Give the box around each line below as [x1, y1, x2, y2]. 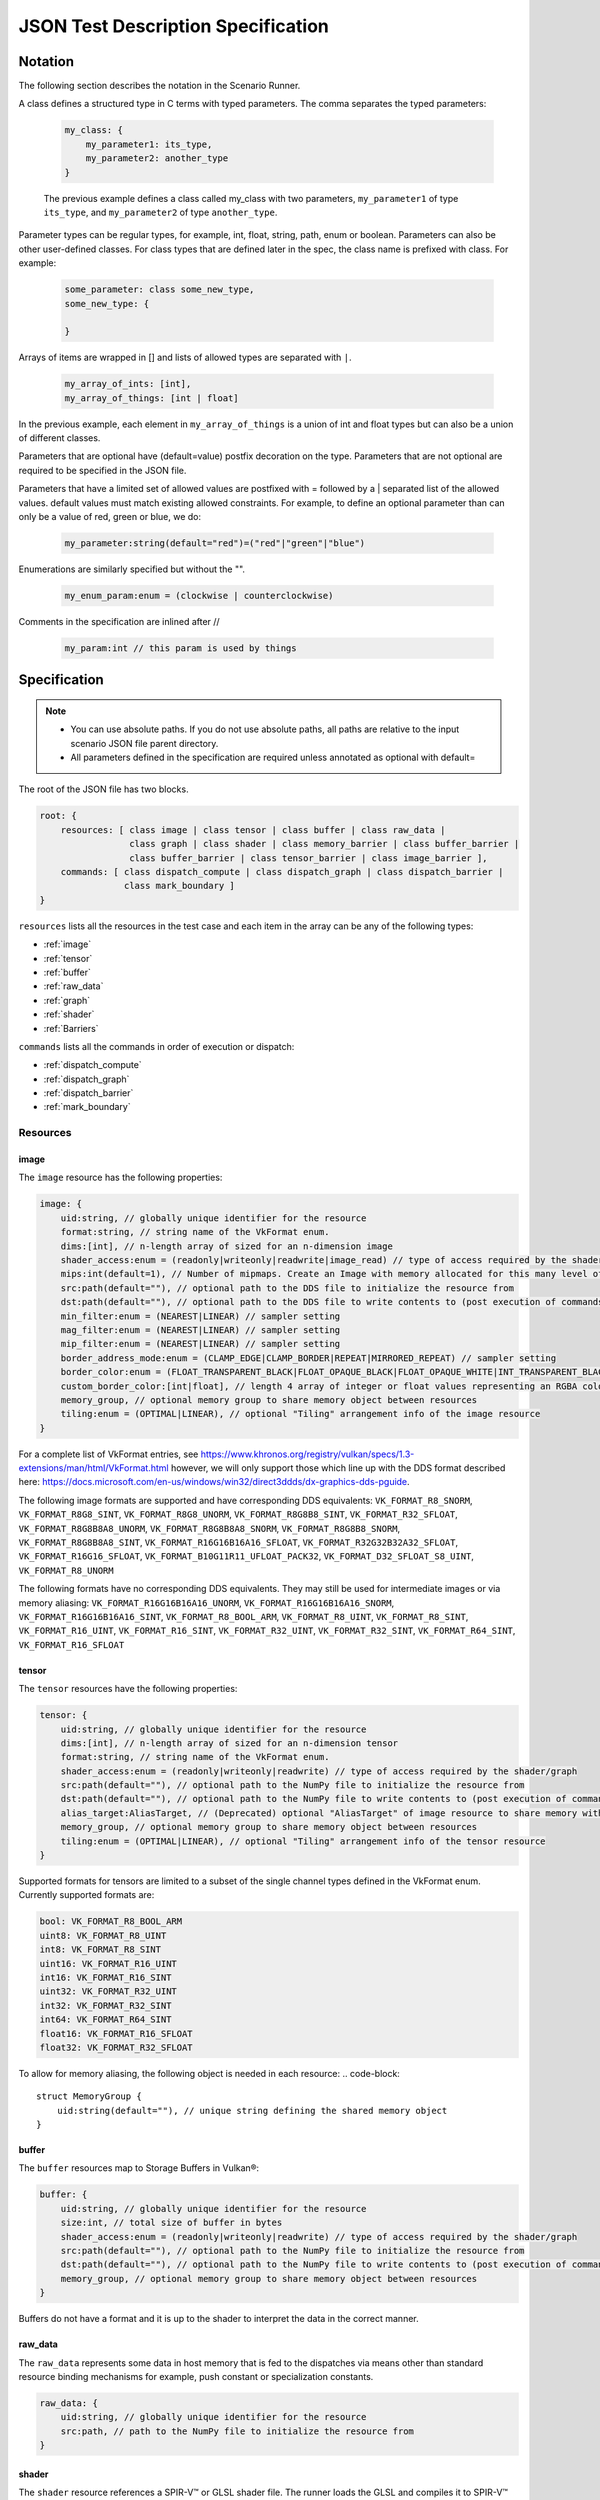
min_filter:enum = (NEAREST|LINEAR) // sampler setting [60, 1310, 341, 1322]
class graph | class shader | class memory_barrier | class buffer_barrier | [128, 838, 520, 850]
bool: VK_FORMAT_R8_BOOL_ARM [39, 1916, 183, 1927]
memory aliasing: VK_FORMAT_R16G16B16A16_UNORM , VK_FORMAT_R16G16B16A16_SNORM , [18, 1596, 395, 1609]
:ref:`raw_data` [43, 980, 104, 992]
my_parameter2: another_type [85, 153, 229, 164]
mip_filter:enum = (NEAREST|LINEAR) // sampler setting [60, 1338, 341, 1350]
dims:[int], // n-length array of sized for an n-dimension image [60, 1240, 394, 1252]
